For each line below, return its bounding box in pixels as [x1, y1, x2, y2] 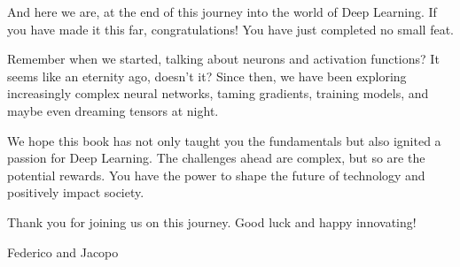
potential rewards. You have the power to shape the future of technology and [7, 165, 425, 184]
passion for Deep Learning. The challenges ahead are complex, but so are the [7, 149, 425, 167]
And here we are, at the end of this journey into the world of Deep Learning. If [7, 3, 437, 20]
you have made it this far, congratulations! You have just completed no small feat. [7, 19, 454, 38]
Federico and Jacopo [7, 242, 119, 261]
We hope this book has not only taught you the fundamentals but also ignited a [7, 131, 441, 149]
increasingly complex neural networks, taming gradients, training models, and [7, 84, 429, 103]
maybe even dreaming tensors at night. [7, 101, 219, 119]
